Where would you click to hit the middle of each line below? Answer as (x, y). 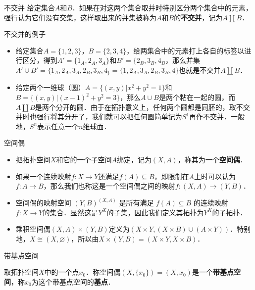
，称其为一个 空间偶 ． (212, 159)
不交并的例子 (25, 34)
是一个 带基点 (213, 272)
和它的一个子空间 (84, 159)
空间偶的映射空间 (43, 203)
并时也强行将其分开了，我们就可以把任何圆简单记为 (99, 117)
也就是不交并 (200, 70)
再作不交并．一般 (217, 117)
